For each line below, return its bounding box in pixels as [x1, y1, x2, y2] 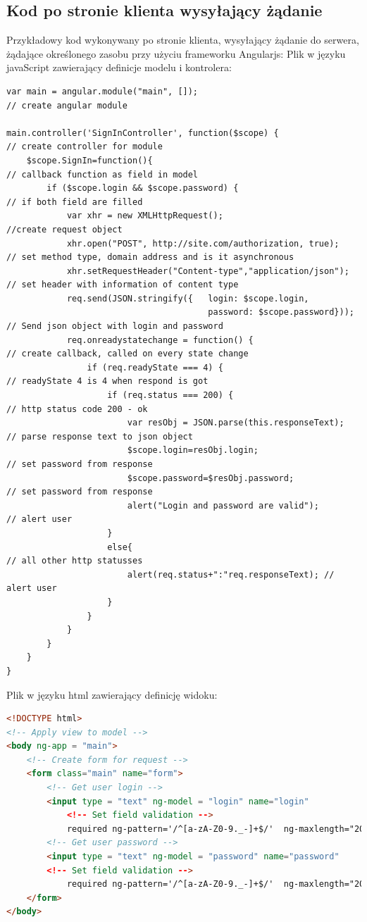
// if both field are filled [6, 197, 143, 207]
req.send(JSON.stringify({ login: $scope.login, [66, 293, 309, 304]
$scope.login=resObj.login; [127, 445, 259, 456]
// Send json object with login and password [6, 321, 223, 332]
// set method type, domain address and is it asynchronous [6, 252, 294, 263]
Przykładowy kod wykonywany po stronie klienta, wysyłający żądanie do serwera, [6, 32, 359, 47]
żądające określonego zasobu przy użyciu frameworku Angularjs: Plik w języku [6, 46, 346, 61]
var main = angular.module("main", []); [6, 86, 199, 96]
